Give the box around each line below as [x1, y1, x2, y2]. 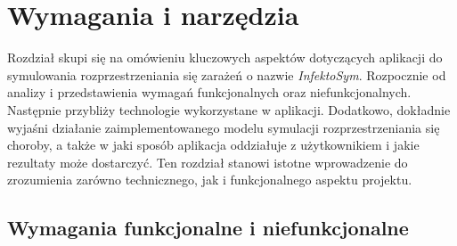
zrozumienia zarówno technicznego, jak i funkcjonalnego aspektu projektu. [7, 170, 412, 189]
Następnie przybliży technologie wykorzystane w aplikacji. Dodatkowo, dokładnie [7, 100, 451, 119]
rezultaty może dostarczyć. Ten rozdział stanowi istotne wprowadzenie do [7, 152, 408, 171]
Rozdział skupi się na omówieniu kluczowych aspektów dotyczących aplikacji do [7, 48, 443, 67]
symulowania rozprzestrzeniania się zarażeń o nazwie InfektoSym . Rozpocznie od [7, 65, 446, 84]
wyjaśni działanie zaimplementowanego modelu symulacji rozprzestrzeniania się [7, 118, 440, 136]
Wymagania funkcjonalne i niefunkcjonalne [7, 214, 409, 242]
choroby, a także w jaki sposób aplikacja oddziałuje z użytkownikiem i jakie [7, 135, 420, 154]
